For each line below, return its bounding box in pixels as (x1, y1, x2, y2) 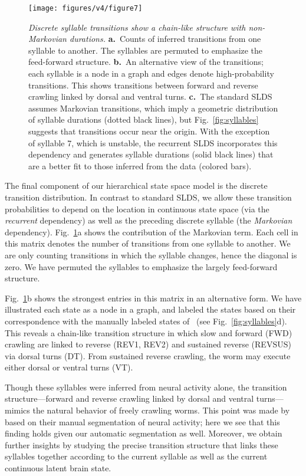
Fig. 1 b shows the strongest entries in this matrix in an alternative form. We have (5, 291, 302, 304)
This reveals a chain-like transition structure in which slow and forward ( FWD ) (5, 326, 292, 339)
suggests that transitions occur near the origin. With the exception (28, 125, 270, 137)
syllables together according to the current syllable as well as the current (5, 450, 268, 462)
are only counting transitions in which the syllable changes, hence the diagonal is (5, 248, 297, 261)
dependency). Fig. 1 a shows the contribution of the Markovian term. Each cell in (5, 225, 298, 238)
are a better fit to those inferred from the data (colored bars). (28, 159, 252, 172)
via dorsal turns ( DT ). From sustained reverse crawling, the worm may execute (5, 349, 291, 362)
